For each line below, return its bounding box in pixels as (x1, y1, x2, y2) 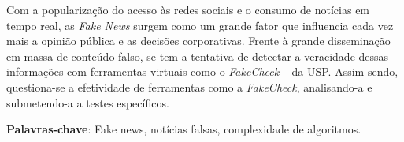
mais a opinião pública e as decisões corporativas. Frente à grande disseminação (6, 32, 391, 49)
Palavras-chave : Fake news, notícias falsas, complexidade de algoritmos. (6, 121, 361, 137)
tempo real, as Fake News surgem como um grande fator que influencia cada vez (6, 17, 394, 33)
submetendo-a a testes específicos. (6, 94, 169, 110)
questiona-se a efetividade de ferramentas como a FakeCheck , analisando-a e (6, 78, 372, 95)
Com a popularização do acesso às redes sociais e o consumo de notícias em (6, 2, 370, 17)
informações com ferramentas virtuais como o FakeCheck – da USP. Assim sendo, (6, 63, 398, 80)
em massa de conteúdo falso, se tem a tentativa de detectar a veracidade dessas (6, 47, 389, 64)
